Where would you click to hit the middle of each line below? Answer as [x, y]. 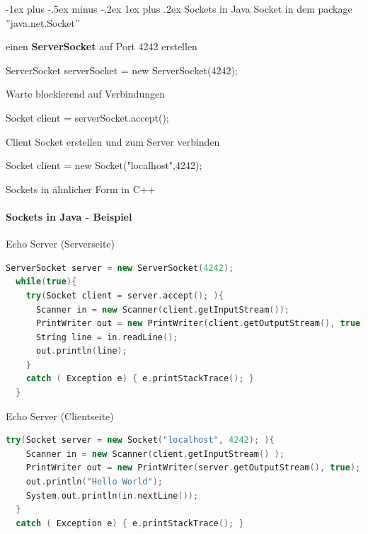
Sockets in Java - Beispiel [69, 216]
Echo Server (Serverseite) [61, 244]
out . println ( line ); [81, 351]
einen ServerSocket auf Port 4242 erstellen [102, 46]
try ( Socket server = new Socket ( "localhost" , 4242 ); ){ [140, 440]
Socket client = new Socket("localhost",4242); [104, 165]
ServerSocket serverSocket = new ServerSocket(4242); [122, 70]
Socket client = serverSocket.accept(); [87, 117]
